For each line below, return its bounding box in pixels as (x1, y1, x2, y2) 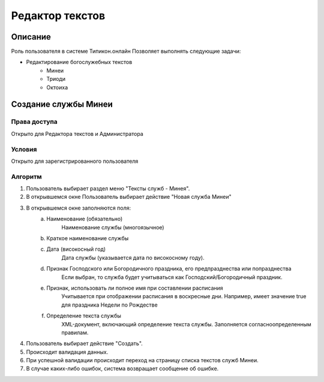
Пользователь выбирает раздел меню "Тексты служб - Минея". (26, 185, 190, 192)
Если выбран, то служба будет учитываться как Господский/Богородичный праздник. (61, 273, 283, 281)
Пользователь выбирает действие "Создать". (26, 340, 143, 347)
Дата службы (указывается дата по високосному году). (61, 254, 205, 261)
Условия (11, 145, 37, 153)
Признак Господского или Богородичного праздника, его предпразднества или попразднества (46, 265, 292, 272)
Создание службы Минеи (11, 99, 113, 110)
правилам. (61, 329, 89, 336)
